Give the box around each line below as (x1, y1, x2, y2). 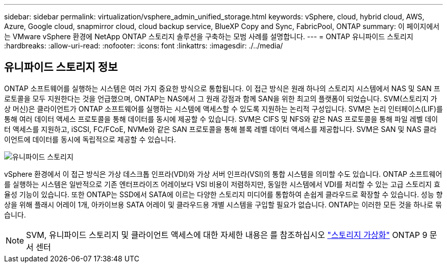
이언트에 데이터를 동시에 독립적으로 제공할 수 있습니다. (4, 135, 176, 144)
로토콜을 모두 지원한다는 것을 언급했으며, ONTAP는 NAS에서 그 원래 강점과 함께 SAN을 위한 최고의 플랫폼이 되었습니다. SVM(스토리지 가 (4, 94, 437, 103)
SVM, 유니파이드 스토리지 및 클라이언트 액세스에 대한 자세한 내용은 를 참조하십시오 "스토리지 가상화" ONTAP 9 (26, 229, 428, 240)
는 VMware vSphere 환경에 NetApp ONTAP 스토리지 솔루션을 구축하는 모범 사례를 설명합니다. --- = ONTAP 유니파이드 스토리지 (4, 32, 413, 41)
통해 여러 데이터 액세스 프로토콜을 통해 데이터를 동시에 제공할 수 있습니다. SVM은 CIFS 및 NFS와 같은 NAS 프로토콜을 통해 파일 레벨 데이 (4, 114, 438, 123)
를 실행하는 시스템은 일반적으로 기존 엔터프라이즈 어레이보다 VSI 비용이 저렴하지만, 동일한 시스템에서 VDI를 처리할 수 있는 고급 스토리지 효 (4, 179, 440, 189)
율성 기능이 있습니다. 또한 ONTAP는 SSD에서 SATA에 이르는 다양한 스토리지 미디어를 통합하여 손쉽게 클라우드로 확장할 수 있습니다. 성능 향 (4, 190, 443, 199)
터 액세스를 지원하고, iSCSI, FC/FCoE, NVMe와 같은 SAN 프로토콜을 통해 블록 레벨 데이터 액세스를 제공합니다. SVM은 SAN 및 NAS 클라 (4, 124, 437, 133)
